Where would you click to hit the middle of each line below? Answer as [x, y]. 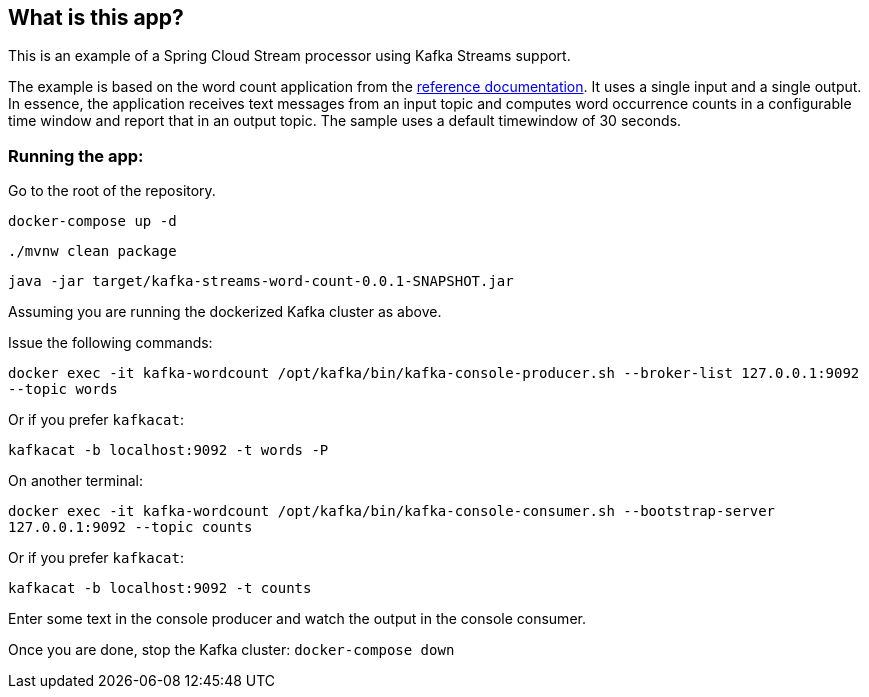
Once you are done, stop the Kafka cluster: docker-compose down [231, 650]
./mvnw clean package [92, 251]
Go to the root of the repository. [112, 191]
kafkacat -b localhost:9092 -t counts [160, 588]
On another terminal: [75, 481]
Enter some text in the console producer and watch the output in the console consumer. [297, 619]
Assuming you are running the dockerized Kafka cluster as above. [225, 312]
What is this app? [96, 17]
